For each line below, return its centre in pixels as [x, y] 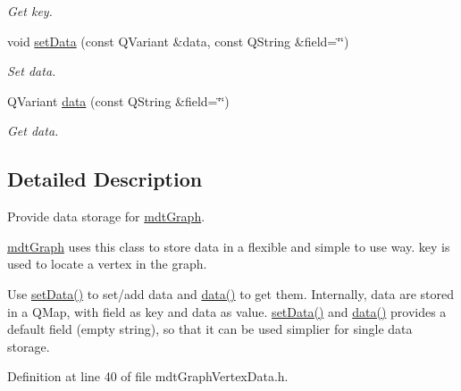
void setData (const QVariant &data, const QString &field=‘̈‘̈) [178, 41]
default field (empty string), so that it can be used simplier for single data [210, 329]
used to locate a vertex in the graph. [107, 264]
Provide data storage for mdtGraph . [106, 216]
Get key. [30, 11]
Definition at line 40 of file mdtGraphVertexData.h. [148, 376]
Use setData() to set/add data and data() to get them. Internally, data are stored [230, 293]
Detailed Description [105, 179]
